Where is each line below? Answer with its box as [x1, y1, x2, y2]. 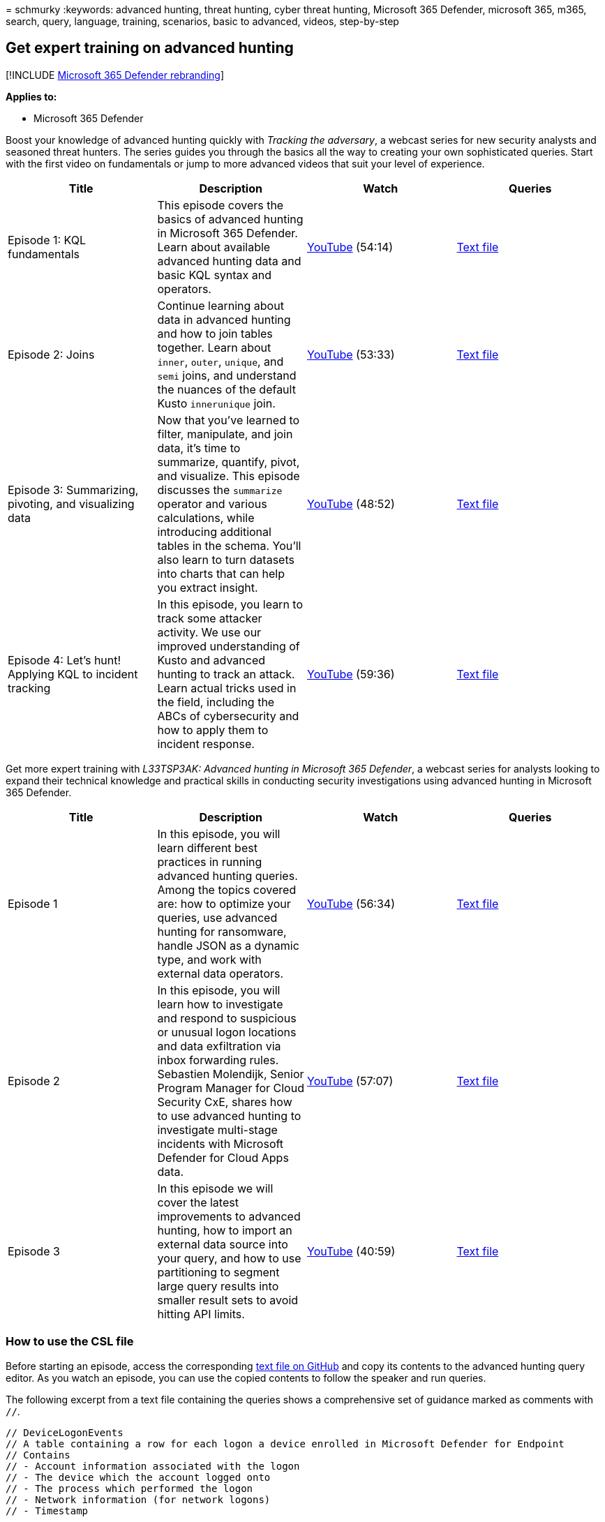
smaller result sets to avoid [157, 1292, 299, 1307]
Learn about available [157, 239, 271, 254]
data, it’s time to [157, 440, 241, 455]
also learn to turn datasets [157, 552, 294, 567]
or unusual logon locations [157, 1024, 297, 1039]
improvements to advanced [157, 1209, 301, 1223]
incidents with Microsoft [157, 1136, 284, 1151]
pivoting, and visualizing [8, 496, 135, 511]
